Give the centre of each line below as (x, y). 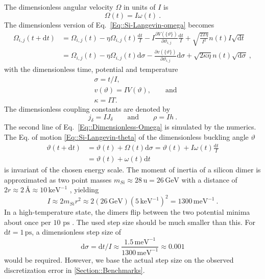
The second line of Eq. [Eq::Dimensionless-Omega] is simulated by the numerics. (130, 127)
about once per (28, 222)
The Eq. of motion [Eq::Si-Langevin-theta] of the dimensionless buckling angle (126, 136)
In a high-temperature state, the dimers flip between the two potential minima (127, 212)
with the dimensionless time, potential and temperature (91, 69)
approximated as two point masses (58, 179)
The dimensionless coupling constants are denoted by (87, 108)
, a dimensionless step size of (77, 232)
